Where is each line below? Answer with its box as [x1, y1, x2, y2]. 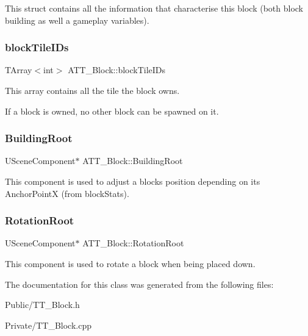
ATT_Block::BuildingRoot [82, 154, 183, 167]
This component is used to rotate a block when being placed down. [5, 257, 256, 270]
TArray [5, 63, 32, 76]
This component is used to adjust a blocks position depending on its [5, 175, 260, 187]
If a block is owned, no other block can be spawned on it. [5, 104, 219, 117]
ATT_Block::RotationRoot [82, 237, 184, 249]
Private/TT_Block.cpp [5, 318, 91, 331]
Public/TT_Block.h [5, 298, 80, 311]
